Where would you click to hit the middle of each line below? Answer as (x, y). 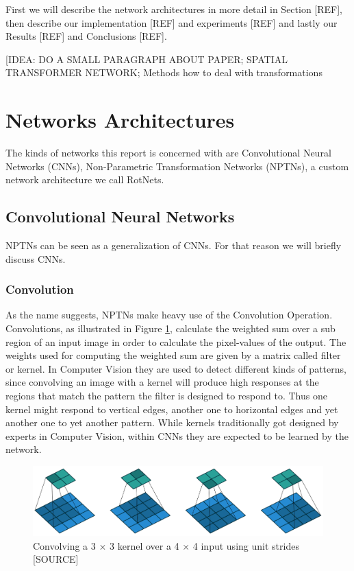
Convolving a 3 (64, 545)
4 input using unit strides (246, 545)
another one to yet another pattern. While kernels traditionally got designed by (172, 422)
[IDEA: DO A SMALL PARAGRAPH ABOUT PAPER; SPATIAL (147, 59)
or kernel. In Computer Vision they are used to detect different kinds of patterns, (176, 368)
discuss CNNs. (36, 258)
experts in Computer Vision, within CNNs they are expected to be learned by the (177, 435)
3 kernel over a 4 (144, 545)
